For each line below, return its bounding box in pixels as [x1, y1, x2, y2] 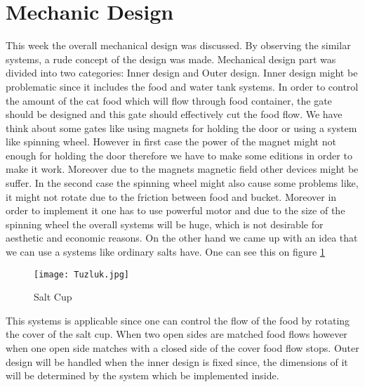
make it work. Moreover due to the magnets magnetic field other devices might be [6, 162, 359, 176]
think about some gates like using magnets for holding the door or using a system [6, 120, 357, 135]
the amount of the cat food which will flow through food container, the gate [6, 93, 332, 107]
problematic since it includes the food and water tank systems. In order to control [6, 79, 359, 93]
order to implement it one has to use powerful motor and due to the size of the [6, 203, 345, 218]
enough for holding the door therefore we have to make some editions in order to [6, 147, 352, 162]
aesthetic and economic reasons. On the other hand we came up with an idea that [6, 230, 358, 245]
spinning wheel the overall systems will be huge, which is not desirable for [6, 216, 324, 231]
